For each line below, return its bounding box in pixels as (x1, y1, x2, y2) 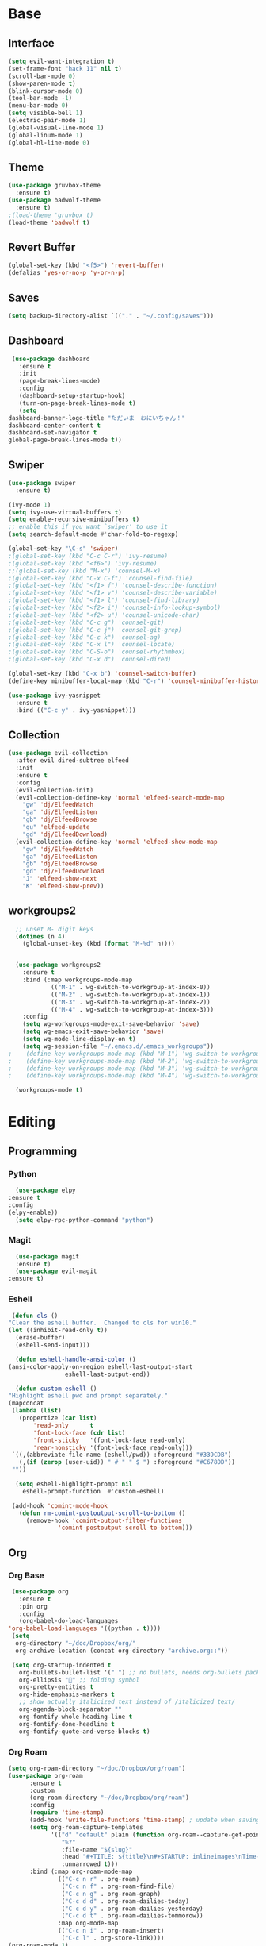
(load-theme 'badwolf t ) (8, 218, 90, 226)
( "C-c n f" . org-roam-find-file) (61, 1882, 176, 1890)
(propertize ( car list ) (18, 1414, 97, 1422)
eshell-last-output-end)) (64, 1370, 150, 1378)
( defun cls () (11, 1312, 59, 1320)
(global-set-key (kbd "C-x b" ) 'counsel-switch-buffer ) (8, 670, 196, 678)
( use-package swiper (8, 479, 77, 487)
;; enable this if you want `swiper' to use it (8, 523, 169, 531)
